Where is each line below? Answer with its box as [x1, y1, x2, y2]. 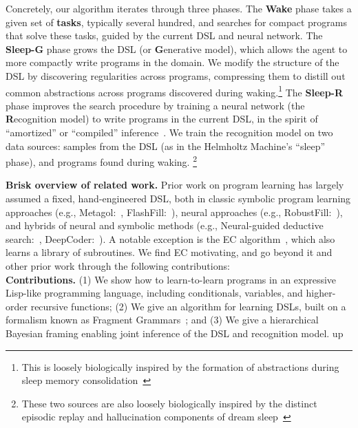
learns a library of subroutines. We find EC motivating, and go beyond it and [6, 245, 333, 259]
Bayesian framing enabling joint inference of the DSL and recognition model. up [6, 325, 344, 340]
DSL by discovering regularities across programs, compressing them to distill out [6, 68, 346, 83]
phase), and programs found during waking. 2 [6, 153, 198, 169]
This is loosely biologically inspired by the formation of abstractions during [21, 359, 339, 374]
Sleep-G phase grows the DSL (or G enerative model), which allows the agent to [6, 41, 348, 56]
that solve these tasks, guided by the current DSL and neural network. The [6, 28, 323, 43]
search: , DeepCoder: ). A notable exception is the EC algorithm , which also [6, 231, 335, 246]
